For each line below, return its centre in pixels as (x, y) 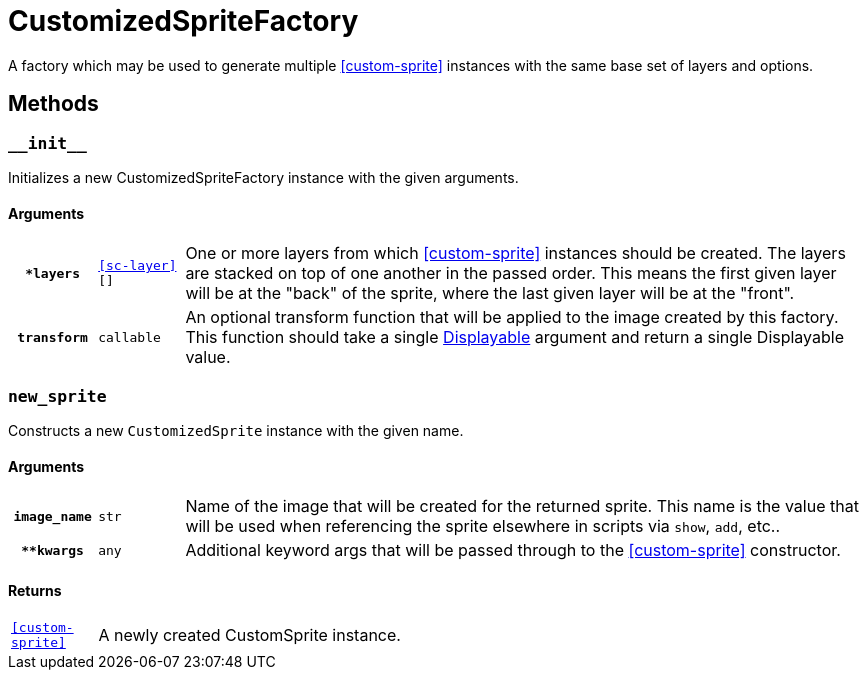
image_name (52, 516)
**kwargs (52, 550)
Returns (35, 590)
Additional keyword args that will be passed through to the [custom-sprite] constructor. (513, 550)
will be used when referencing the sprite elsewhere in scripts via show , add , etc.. (483, 526)
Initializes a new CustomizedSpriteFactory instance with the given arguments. (263, 177)
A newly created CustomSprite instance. (249, 635)
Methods (53, 104)
